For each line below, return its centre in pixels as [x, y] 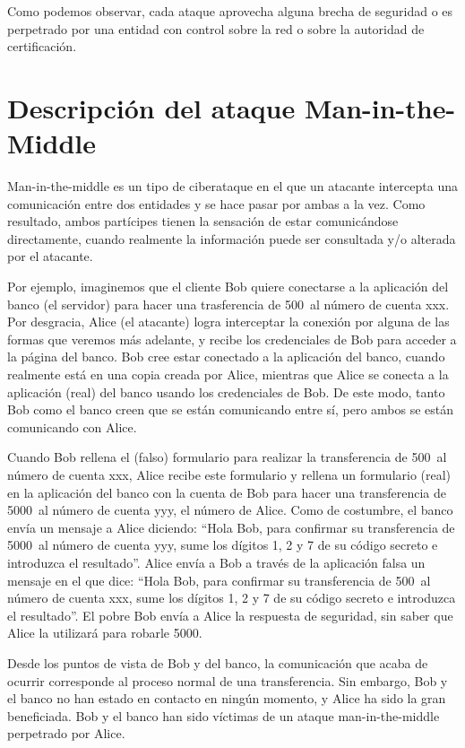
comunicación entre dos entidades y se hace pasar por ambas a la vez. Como [216, 203]
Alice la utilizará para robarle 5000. [105, 633]
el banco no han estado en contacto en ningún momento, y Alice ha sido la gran [227, 698]
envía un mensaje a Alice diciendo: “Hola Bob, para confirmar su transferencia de [231, 527]
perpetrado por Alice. [66, 733]
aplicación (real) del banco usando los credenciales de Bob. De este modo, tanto [226, 391]
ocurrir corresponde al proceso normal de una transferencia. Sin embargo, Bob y [228, 680]
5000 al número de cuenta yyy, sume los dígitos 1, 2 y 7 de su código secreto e [223, 545]
